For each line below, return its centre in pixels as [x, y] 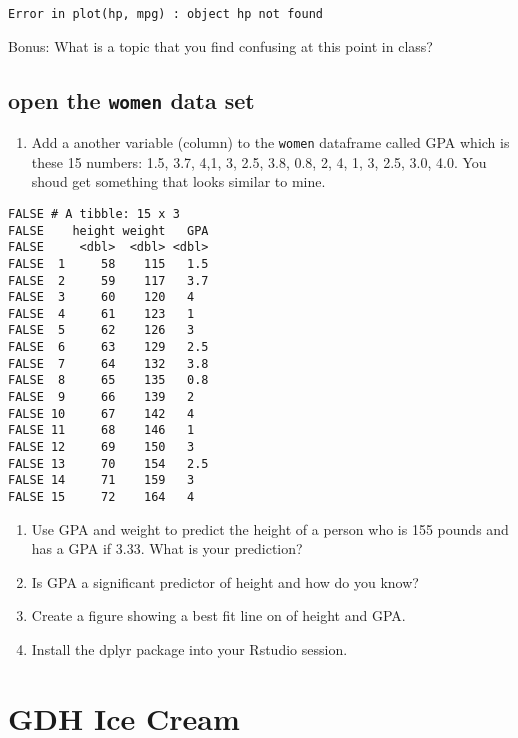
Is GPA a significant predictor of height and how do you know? [225, 581]
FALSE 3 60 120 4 [101, 297]
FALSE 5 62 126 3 [101, 330]
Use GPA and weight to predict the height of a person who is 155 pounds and [270, 528]
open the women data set [131, 99]
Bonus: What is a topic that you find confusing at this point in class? [220, 45]
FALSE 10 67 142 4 [101, 413]
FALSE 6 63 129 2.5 [108, 347]
